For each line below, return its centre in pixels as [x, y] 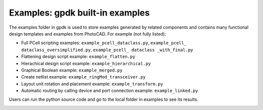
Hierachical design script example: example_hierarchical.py [86, 63]
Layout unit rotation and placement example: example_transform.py [92, 84]
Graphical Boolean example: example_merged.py [72, 70]
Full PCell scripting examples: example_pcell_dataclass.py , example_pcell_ [104, 43]
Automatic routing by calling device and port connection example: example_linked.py [110, 91]
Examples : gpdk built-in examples [79, 13]
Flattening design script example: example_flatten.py [78, 56]
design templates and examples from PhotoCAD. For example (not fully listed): [87, 34]
